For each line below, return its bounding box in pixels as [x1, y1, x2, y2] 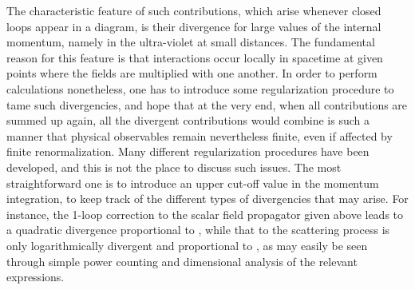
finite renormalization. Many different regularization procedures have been [6, 143, 370, 160]
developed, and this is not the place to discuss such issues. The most [6, 158, 342, 175]
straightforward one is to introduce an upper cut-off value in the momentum [6, 174, 379, 191]
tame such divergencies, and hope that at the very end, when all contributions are [6, 96, 408, 113]
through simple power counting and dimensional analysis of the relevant [6, 252, 358, 269]
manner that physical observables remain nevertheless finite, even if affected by [6, 127, 393, 144]
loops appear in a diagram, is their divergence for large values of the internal [6, 18, 381, 34]
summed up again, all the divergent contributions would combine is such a [6, 112, 370, 129]
